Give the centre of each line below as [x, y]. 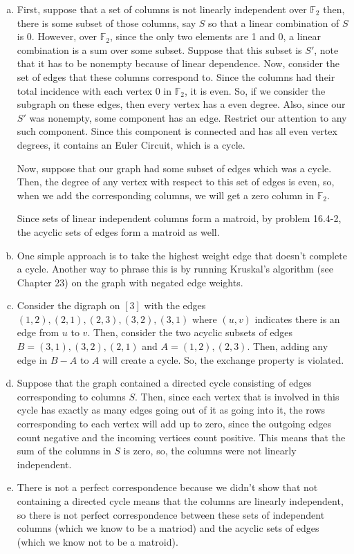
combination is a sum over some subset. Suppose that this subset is [159, 49]
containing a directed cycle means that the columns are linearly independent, [180, 501]
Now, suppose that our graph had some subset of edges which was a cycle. [174, 168]
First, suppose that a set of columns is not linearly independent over [162, 9]
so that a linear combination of [274, 22]
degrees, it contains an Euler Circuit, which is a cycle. [131, 144]
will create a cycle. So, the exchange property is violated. [223, 359]
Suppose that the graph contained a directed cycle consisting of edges [164, 383]
